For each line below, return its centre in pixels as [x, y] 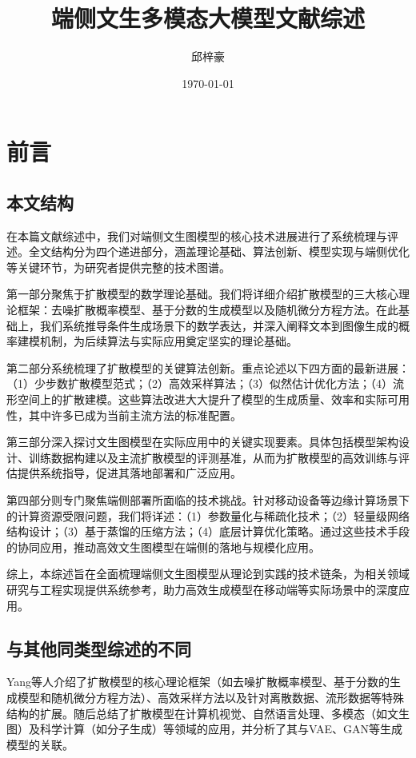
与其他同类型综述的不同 [99, 648]
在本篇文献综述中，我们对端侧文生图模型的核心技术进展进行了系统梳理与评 [202, 235]
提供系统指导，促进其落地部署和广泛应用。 [129, 473]
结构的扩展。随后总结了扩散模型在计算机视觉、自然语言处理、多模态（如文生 [208, 713]
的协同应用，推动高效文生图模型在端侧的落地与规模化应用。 [163, 547]
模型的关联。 [40, 744]
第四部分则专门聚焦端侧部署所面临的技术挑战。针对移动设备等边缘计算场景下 [208, 500]
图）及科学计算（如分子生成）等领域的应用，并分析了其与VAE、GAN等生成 [204, 729]
